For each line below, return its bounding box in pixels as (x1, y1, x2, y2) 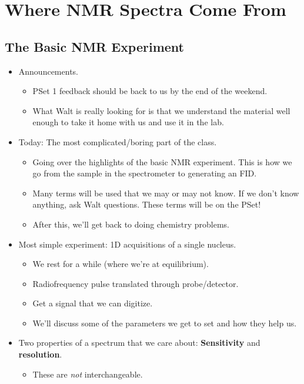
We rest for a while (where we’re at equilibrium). (32, 258, 209, 270)
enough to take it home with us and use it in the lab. (32, 116, 224, 128)
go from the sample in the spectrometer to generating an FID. (32, 167, 257, 179)
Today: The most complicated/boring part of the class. (18, 135, 217, 148)
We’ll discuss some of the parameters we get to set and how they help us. (32, 316, 297, 329)
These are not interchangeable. (32, 368, 143, 380)
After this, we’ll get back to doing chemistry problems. (32, 218, 229, 230)
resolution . (18, 348, 62, 360)
